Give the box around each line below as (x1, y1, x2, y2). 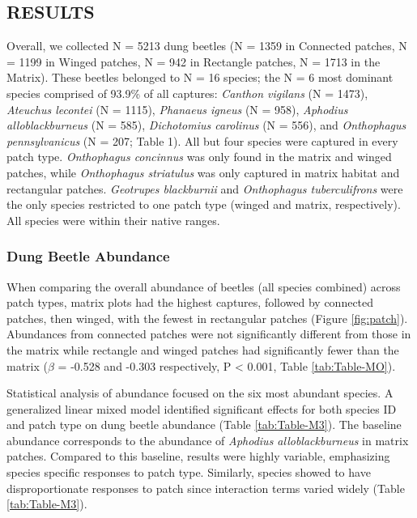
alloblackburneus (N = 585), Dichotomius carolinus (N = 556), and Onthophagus (6, 117, 406, 134)
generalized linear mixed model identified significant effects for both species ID (6, 400, 397, 417)
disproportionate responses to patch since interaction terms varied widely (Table (6, 479, 405, 496)
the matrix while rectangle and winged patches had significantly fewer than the (6, 341, 399, 358)
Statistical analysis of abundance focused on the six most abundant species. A (6, 384, 394, 401)
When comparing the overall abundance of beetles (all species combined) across (6, 278, 401, 295)
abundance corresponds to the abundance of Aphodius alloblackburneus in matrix (6, 431, 409, 448)
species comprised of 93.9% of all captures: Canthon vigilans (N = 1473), (6, 84, 368, 101)
